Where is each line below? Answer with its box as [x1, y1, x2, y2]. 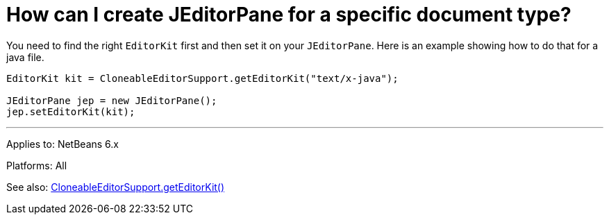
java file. [6, 51, 44, 63]
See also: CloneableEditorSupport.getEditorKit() [6, 180, 225, 193]
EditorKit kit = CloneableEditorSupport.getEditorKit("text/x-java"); [6, 72, 399, 84]
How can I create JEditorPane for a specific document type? [6, 3, 572, 26]
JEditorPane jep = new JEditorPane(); [6, 94, 217, 106]
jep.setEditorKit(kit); [6, 105, 135, 117]
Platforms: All [6, 159, 67, 171]
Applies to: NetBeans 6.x [6, 137, 119, 150]
